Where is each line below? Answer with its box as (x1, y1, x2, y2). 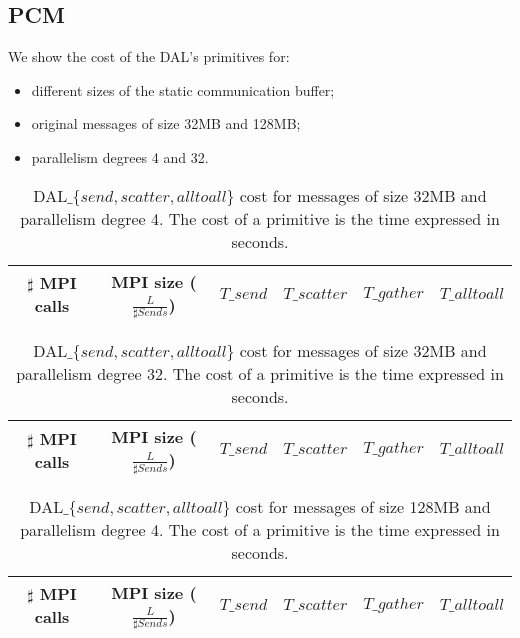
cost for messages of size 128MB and (235, 494, 491, 518)
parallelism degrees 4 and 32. (31, 146, 209, 167)
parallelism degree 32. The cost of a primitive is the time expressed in (16, 362, 504, 386)
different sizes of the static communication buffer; (31, 79, 335, 100)
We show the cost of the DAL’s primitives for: (8, 46, 290, 67)
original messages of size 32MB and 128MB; (31, 113, 301, 134)
